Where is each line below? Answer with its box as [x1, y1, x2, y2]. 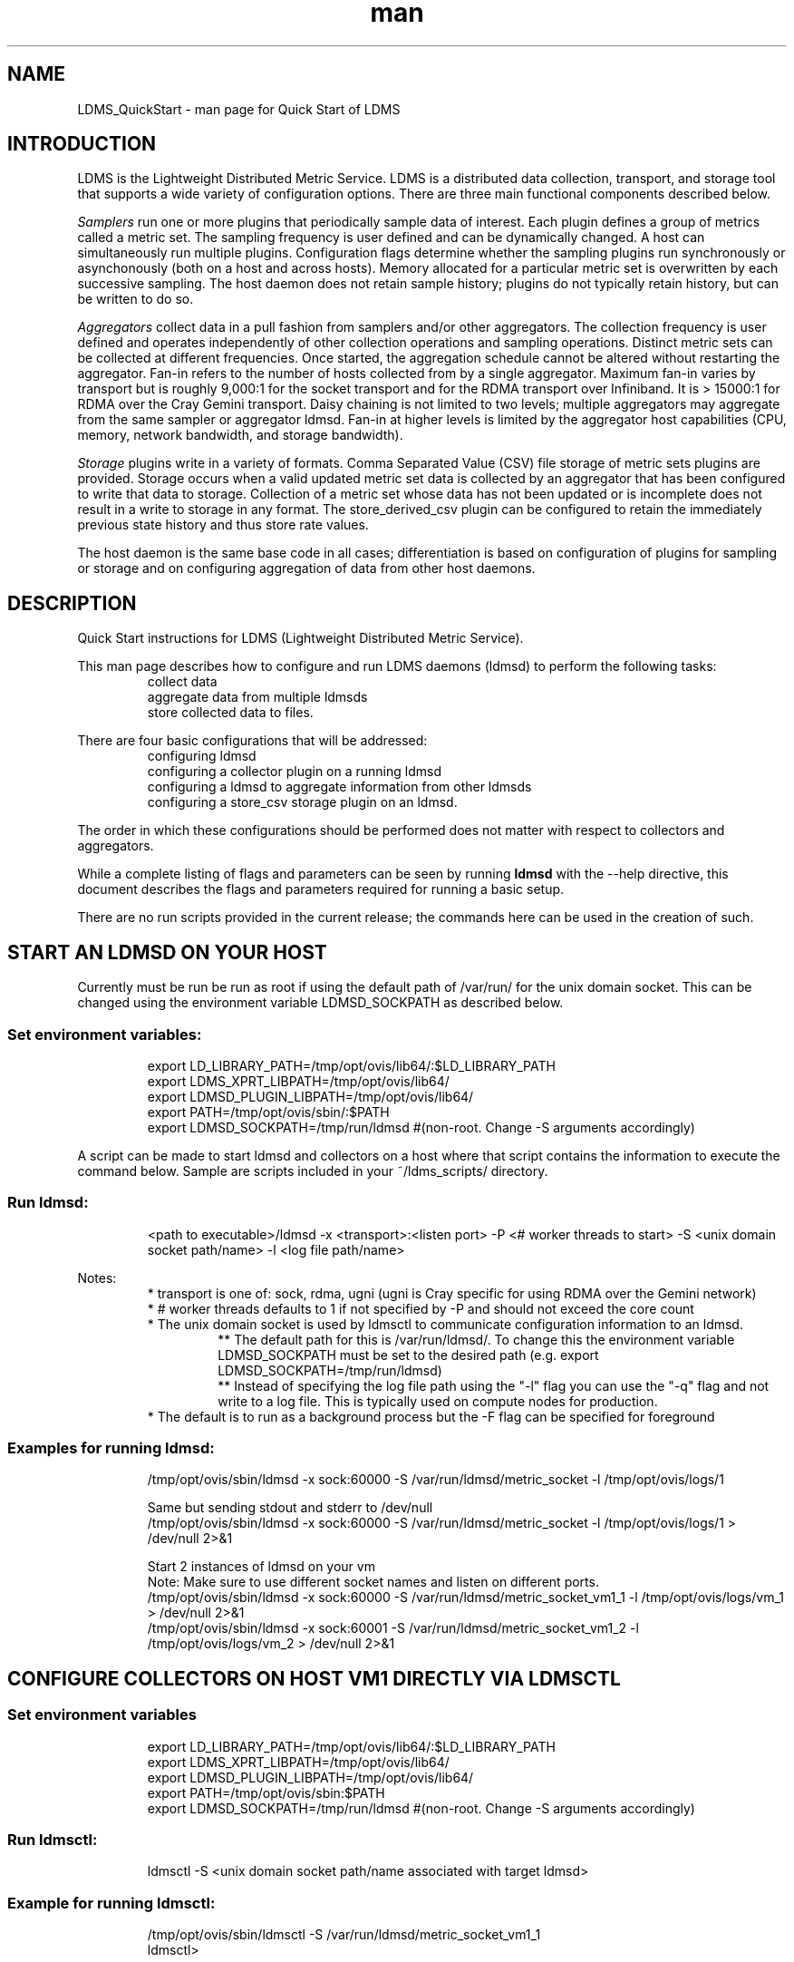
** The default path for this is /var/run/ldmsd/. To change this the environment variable [218, 1331, 735, 1347]
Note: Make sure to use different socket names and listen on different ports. [147, 1574, 599, 1590]
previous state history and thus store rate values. [77, 517, 369, 533]
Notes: [77, 1269, 117, 1286]
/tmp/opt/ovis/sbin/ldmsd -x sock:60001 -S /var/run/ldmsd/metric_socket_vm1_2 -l [147, 1620, 639, 1637]
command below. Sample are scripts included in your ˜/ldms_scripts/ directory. [77, 1162, 548, 1179]
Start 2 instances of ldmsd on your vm [147, 1559, 375, 1575]
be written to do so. [77, 291, 194, 307]
